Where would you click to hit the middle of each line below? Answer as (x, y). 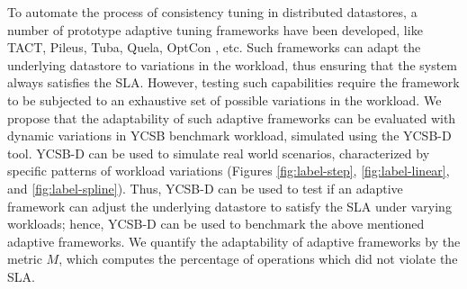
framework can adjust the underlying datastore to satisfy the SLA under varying (229, 206)
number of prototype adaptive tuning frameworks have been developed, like (215, 29)
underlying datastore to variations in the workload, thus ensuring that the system (233, 64)
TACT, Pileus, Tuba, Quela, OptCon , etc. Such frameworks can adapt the (214, 47)
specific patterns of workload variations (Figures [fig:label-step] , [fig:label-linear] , (229, 171)
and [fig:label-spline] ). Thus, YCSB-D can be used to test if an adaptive (205, 188)
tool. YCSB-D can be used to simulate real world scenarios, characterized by (219, 153)
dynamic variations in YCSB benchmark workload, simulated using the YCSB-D (229, 135)
